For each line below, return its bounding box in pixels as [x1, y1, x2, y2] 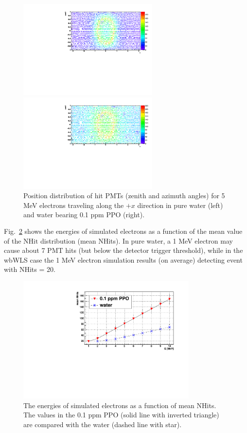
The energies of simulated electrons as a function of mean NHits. [23, 400, 216, 410]
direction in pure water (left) [137, 200, 223, 210]
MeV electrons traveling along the [23, 200, 124, 210]
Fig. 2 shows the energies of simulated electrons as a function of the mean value [4, 226, 243, 236]
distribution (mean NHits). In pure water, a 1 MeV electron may [40, 235, 233, 246]
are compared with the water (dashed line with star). [23, 419, 182, 430]
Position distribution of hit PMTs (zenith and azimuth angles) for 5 [23, 190, 225, 201]
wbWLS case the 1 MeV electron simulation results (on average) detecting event [4, 254, 243, 265]
